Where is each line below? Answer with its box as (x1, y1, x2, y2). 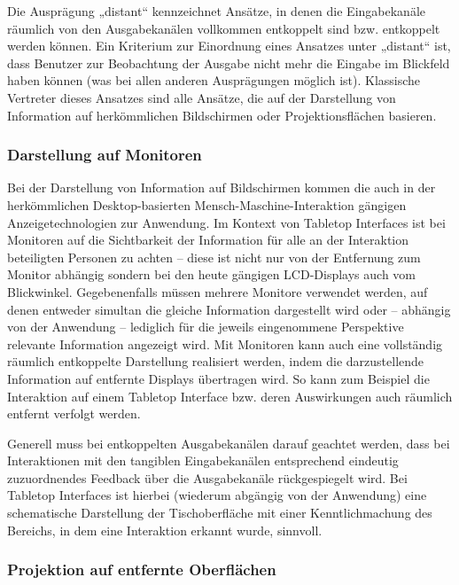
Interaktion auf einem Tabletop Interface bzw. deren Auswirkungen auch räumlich (7, 386, 453, 405)
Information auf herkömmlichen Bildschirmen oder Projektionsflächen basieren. (7, 105, 437, 124)
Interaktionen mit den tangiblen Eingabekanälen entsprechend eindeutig (7, 451, 399, 470)
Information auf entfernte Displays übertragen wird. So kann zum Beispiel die (7, 369, 430, 387)
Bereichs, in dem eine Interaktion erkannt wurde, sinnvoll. (7, 520, 323, 539)
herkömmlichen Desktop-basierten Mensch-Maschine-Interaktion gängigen (7, 195, 407, 214)
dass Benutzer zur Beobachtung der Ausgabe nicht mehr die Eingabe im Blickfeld (7, 53, 450, 72)
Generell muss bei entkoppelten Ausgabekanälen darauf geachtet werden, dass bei (7, 433, 450, 452)
